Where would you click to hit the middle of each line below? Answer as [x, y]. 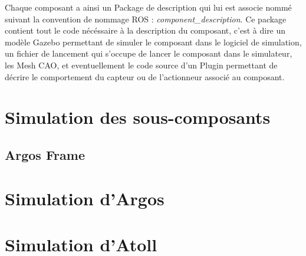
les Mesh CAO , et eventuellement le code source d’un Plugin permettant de [141, 65]
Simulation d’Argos [85, 198]
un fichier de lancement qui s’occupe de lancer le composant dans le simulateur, [149, 53]
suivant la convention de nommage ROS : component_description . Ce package [146, 19]
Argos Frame [45, 154]
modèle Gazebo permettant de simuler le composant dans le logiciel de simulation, [153, 42]
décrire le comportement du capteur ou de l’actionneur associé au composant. [145, 76]
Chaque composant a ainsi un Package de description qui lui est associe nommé [148, 7]
